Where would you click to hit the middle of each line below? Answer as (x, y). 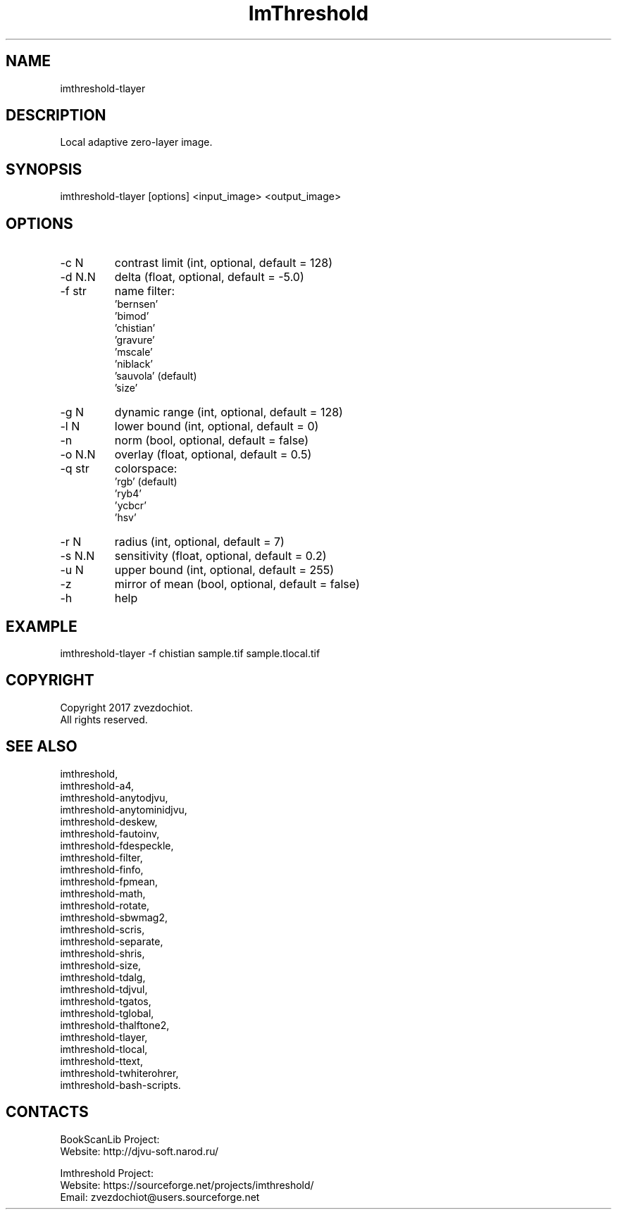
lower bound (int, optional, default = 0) (217, 426)
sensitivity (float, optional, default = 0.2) (220, 556)
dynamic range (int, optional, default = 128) (229, 412)
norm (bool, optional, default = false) (212, 441)
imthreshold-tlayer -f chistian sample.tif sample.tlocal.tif (190, 653)
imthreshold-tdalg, (103, 977)
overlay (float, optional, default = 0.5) (213, 455)
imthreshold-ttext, (101, 1061)
